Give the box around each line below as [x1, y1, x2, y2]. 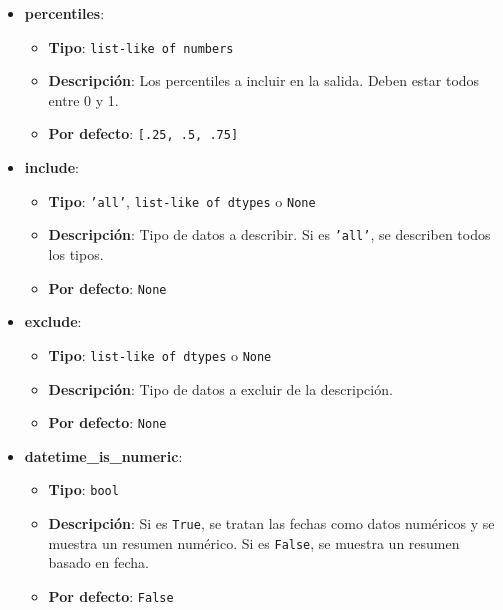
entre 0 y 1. [48, 89, 119, 110]
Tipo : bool [48, 479, 119, 500]
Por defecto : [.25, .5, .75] [48, 123, 239, 144]
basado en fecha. [48, 552, 150, 573]
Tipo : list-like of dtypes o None [48, 344, 272, 365]
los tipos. [48, 244, 104, 264]
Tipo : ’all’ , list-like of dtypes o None [48, 190, 316, 211]
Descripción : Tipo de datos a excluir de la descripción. [48, 378, 393, 399]
